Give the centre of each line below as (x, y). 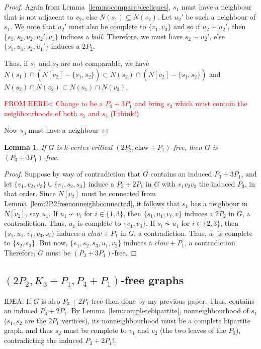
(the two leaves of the (193, 330)
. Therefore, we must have (143, 36)
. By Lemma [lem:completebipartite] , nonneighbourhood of (158, 311)
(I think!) (125, 113)
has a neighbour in (219, 203)
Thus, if (16, 63)
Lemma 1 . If (25, 147)
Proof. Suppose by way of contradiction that (72, 174)
